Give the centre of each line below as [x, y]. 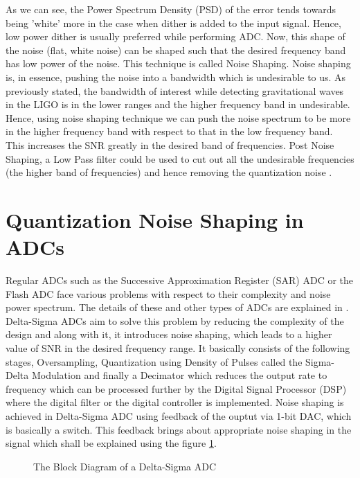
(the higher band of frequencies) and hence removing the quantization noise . [169, 172]
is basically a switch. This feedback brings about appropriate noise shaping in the [179, 429]
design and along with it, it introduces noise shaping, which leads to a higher [169, 334]
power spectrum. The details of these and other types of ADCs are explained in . [177, 307]
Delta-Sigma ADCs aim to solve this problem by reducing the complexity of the [175, 320]
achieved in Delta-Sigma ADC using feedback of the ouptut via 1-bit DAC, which [179, 415]
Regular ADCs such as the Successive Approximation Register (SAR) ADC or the [180, 280]
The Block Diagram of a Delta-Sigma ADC [125, 466]
